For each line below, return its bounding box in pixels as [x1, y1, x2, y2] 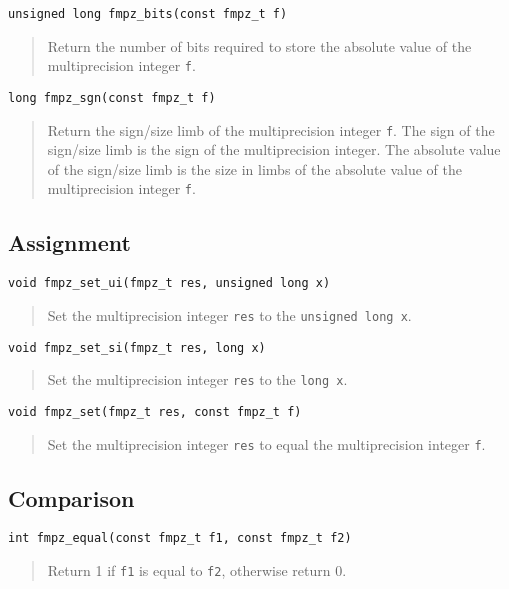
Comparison [8, 482, 135, 513]
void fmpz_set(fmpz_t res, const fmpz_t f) [8, 404, 302, 419]
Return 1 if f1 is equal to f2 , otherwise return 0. [47, 560, 347, 581]
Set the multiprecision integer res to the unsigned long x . [47, 304, 412, 325]
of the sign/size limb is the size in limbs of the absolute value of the [47, 158, 462, 179]
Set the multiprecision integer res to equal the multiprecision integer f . [47, 433, 486, 454]
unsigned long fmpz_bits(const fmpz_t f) [8, 7, 288, 21]
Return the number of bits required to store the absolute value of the [47, 35, 472, 56]
